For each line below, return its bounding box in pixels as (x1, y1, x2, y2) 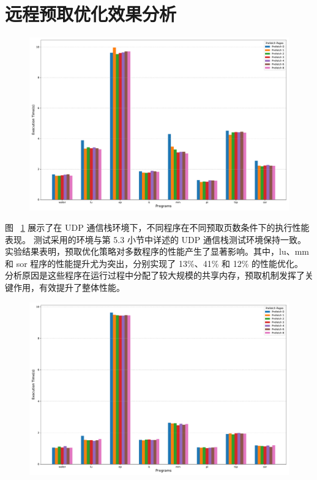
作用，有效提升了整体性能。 (13, 281, 125, 294)
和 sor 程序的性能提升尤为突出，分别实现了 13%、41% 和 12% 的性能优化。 (5, 257, 303, 269)
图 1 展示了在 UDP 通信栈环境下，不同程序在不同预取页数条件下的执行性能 (5, 221, 310, 234)
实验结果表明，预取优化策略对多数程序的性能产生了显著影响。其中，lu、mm (5, 245, 309, 258)
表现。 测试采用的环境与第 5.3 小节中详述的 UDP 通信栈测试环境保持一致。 (5, 233, 306, 246)
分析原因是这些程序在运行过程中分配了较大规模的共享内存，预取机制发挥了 (5, 269, 305, 282)
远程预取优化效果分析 (5, 1, 177, 26)
